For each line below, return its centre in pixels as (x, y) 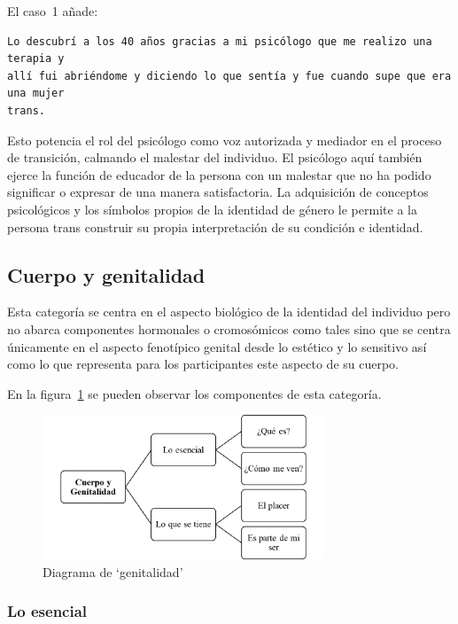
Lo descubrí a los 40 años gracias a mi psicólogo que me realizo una (220, 41)
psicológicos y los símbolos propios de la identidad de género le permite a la (212, 209)
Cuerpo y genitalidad (106, 274)
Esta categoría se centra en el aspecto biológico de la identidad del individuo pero (229, 312)
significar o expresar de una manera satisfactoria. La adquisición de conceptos (218, 192)
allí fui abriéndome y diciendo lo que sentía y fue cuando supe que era (229, 76)
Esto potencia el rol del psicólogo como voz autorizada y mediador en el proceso (225, 140)
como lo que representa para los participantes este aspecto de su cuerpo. (203, 364)
